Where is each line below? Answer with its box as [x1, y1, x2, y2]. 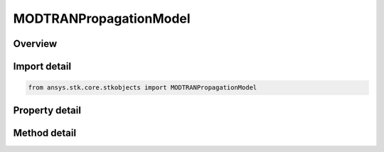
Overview [13, 38, 58, 50]
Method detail [13, 126, 77, 139]
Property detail [13, 104, 82, 116]
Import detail [13, 60, 71, 72]
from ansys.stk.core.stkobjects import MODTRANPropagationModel [28, 84, 257, 92]
